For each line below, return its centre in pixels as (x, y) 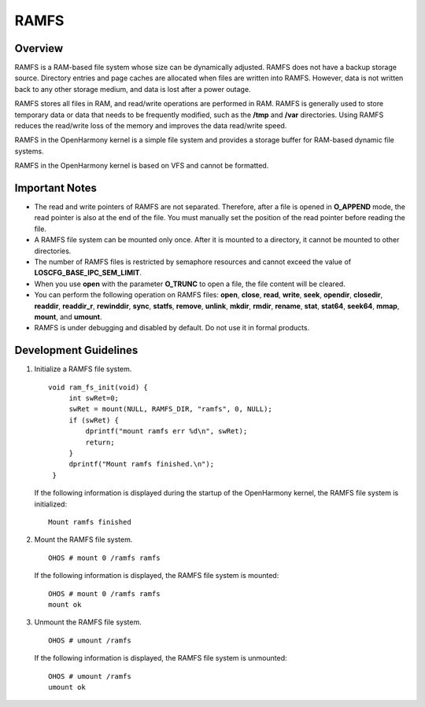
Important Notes (56, 188)
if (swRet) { (94, 420)
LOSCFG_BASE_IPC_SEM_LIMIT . (88, 273)
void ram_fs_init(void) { (98, 387)
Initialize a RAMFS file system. (83, 369)
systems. (29, 151)
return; (100, 442)
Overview (39, 48)
